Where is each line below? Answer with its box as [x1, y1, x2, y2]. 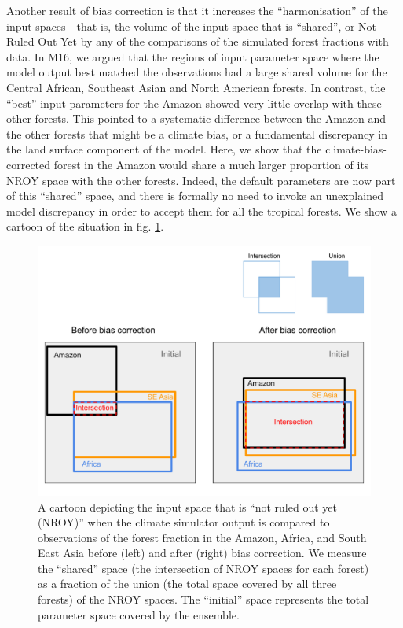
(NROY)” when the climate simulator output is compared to [38, 514, 330, 530]
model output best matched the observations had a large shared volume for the [6, 64, 387, 80]
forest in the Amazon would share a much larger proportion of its [53, 156, 369, 172]
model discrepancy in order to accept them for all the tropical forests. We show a [6, 202, 398, 219]
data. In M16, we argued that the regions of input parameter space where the [6, 48, 379, 65]
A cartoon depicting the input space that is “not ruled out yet [38, 498, 337, 515]
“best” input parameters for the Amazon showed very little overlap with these [6, 94, 382, 111]
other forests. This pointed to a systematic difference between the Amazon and [6, 110, 387, 127]
